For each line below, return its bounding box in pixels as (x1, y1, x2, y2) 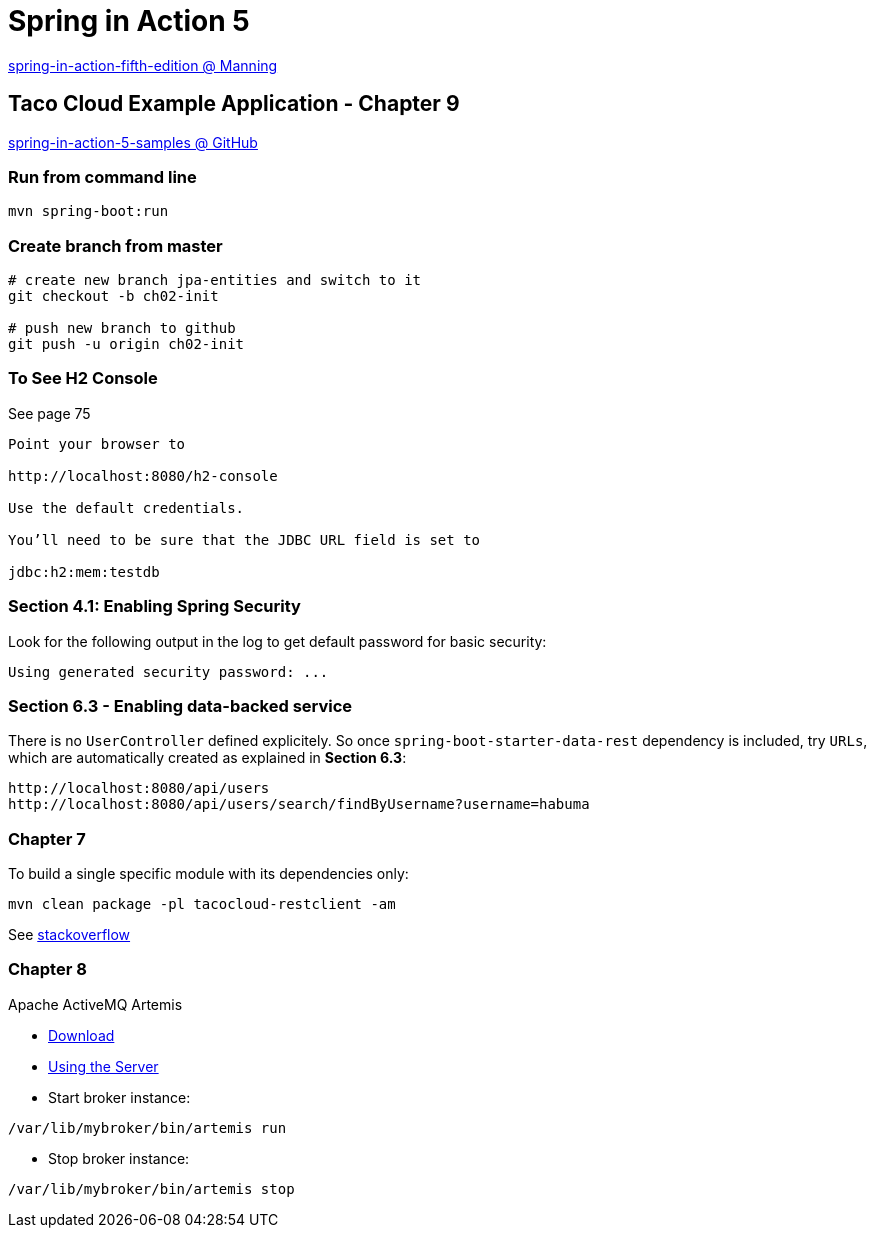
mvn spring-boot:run (8, 203, 169, 220)
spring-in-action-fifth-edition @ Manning (8, 56, 278, 74)
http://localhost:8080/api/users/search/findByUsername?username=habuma (8, 796, 590, 813)
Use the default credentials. (8, 499, 245, 516)
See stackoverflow (8, 926, 131, 944)
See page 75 (8, 404, 91, 422)
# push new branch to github (8, 320, 236, 337)
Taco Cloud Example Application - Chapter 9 (8, 91, 460, 117)
